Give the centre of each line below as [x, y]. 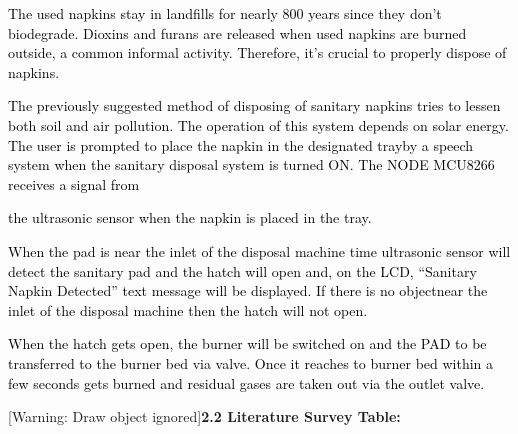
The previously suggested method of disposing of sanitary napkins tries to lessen [254, 105]
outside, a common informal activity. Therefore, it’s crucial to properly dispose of [257, 52]
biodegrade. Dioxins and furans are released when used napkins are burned [237, 32]
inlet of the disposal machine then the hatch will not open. [188, 309]
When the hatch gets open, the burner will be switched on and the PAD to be [247, 343]
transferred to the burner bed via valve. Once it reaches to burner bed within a [251, 362]
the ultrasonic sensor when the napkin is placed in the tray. [190, 217]
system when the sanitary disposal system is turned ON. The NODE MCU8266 [251, 164]
